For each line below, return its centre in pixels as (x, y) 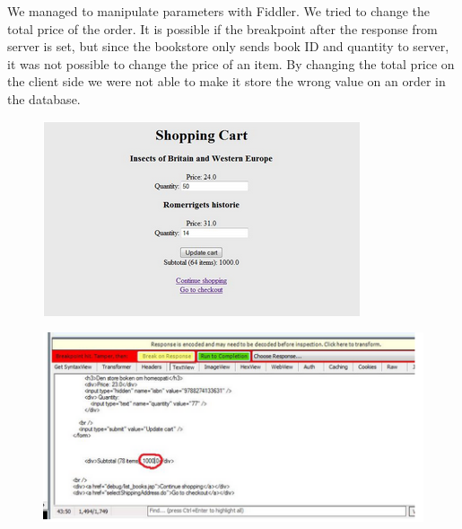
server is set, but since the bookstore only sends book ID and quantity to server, (228, 46)
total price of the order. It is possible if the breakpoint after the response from (222, 28)
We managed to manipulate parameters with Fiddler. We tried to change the (218, 11)
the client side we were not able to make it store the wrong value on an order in (227, 81)
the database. (44, 98)
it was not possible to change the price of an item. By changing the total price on (231, 63)
